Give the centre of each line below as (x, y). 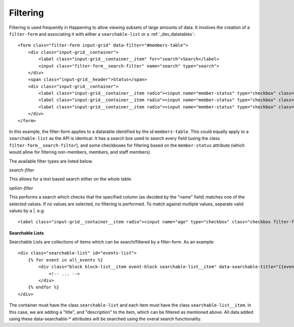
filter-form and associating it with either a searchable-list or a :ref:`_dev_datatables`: (102, 34)
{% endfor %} (43, 287)
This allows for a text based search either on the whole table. (71, 179)
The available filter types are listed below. (51, 161)
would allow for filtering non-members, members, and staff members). (80, 152)
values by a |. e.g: (27, 211)
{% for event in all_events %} (65, 260)
